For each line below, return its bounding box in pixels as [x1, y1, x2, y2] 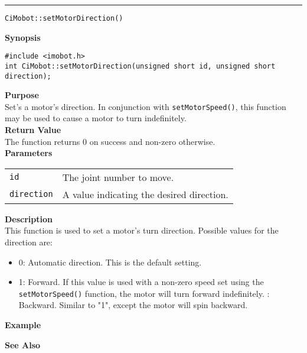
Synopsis [5, 31, 41, 43]
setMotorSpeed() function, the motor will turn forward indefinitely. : [18, 287, 270, 299]
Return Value [5, 124, 61, 136]
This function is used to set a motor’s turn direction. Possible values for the [5, 224, 279, 237]
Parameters [5, 147, 53, 159]
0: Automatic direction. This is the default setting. [18, 255, 202, 268]
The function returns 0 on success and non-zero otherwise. [5, 135, 215, 147]
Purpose [5, 89, 39, 101]
